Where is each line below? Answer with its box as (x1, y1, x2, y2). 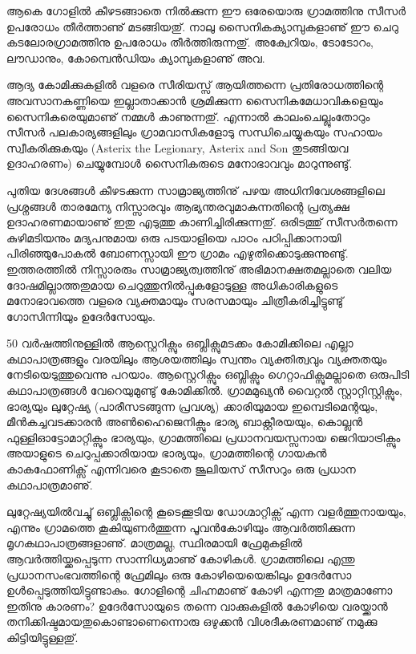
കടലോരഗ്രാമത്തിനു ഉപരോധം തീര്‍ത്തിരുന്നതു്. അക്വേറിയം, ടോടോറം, (6, 34, 374, 51)
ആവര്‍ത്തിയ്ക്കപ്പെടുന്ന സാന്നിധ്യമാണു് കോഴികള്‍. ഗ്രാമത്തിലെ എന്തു (6, 550, 355, 567)
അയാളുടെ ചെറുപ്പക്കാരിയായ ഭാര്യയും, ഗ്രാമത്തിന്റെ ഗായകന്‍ (6, 445, 327, 461)
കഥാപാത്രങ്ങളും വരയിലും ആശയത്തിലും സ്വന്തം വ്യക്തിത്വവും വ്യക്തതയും (6, 350, 387, 367)
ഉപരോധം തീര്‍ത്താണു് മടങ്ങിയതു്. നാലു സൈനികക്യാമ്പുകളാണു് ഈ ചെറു (6, 18, 398, 35)
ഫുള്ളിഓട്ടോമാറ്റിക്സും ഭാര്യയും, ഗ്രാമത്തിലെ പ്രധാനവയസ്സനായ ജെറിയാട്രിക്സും (6, 429, 401, 445)
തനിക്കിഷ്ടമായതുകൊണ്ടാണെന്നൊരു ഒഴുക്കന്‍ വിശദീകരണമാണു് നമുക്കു (6, 613, 378, 630)
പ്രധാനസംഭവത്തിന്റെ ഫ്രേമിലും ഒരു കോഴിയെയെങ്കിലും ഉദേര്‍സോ (6, 566, 352, 583)
